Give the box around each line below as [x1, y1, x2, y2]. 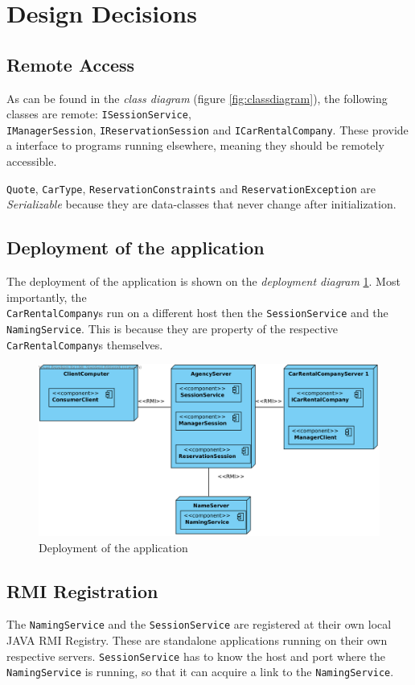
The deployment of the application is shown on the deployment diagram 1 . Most [6, 273, 401, 290]
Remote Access [6, 52, 135, 76]
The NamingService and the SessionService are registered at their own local [6, 616, 392, 633]
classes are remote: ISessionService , [6, 105, 191, 122]
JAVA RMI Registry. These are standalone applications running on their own [6, 631, 388, 648]
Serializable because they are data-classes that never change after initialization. [6, 196, 397, 213]
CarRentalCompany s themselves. [6, 336, 163, 353]
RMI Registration [6, 578, 158, 603]
